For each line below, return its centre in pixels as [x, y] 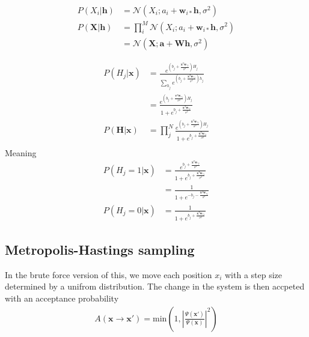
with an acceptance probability [62, 298]
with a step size [254, 274]
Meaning [21, 152]
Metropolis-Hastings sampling [100, 250]
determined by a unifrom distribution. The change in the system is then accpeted [155, 286]
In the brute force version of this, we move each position [109, 274]
